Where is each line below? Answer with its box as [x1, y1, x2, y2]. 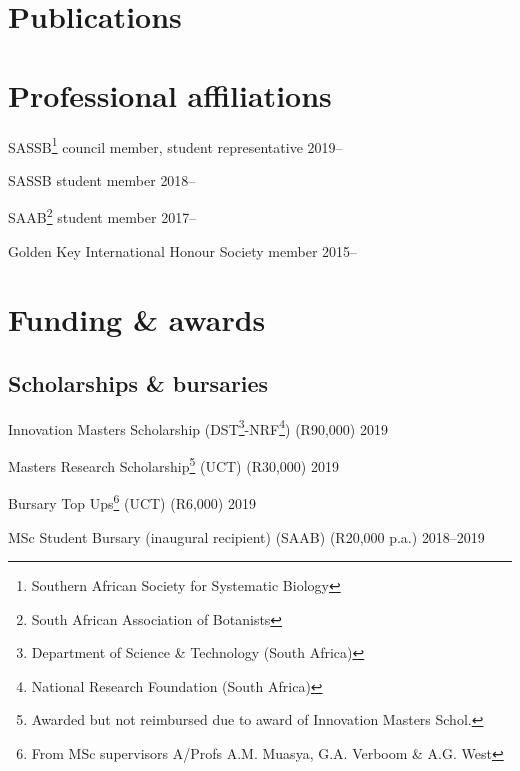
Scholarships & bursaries [8, 367, 269, 398]
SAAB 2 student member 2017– [8, 204, 197, 227]
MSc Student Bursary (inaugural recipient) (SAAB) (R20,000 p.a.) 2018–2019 [8, 526, 485, 547]
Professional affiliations [8, 74, 332, 115]
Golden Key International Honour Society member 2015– [8, 240, 358, 261]
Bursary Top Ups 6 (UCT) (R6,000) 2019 [8, 490, 256, 513]
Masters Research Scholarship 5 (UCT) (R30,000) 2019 [8, 453, 339, 476]
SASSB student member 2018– [8, 169, 196, 190]
